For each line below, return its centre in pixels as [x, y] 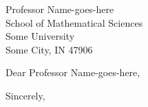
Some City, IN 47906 [49, 49]
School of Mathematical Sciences [74, 22]
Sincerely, [25, 95]
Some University [40, 36]
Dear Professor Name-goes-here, [73, 72]
